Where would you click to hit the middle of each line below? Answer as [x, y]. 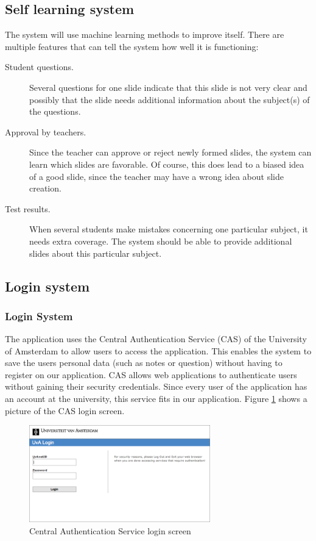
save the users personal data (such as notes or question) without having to [144, 363]
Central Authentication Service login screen [110, 530]
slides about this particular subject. [96, 253]
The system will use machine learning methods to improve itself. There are [145, 34]
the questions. [55, 111]
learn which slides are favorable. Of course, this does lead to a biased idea [167, 164]
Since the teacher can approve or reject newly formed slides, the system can [170, 152]
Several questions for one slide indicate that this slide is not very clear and [168, 87]
